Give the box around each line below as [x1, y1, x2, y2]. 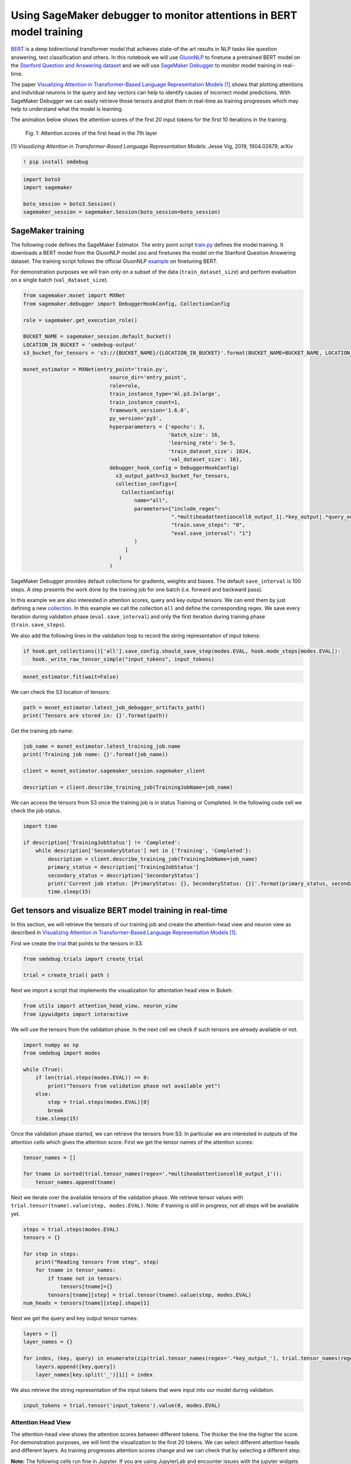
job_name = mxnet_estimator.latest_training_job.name [23, 743, 181, 750]
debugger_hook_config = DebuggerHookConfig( [109, 464, 239, 471]
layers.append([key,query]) [35, 1363, 116, 1370]
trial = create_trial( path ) [23, 972, 110, 979]
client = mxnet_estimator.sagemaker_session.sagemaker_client [23, 768, 205, 774]
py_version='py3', [109, 415, 162, 422]
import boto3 [23, 176, 61, 183]
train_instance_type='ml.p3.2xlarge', [109, 391, 221, 398]
